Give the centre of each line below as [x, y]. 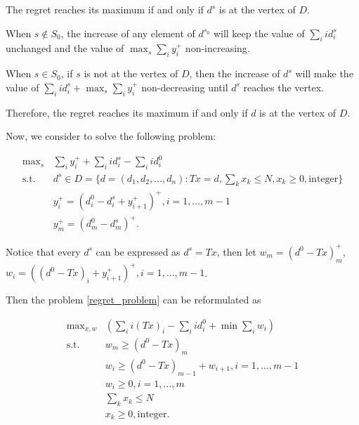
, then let [236, 251]
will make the [324, 73]
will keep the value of [259, 33]
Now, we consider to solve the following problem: [111, 136]
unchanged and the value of [65, 48]
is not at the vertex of [131, 73]
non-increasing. [217, 48]
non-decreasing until [185, 87]
